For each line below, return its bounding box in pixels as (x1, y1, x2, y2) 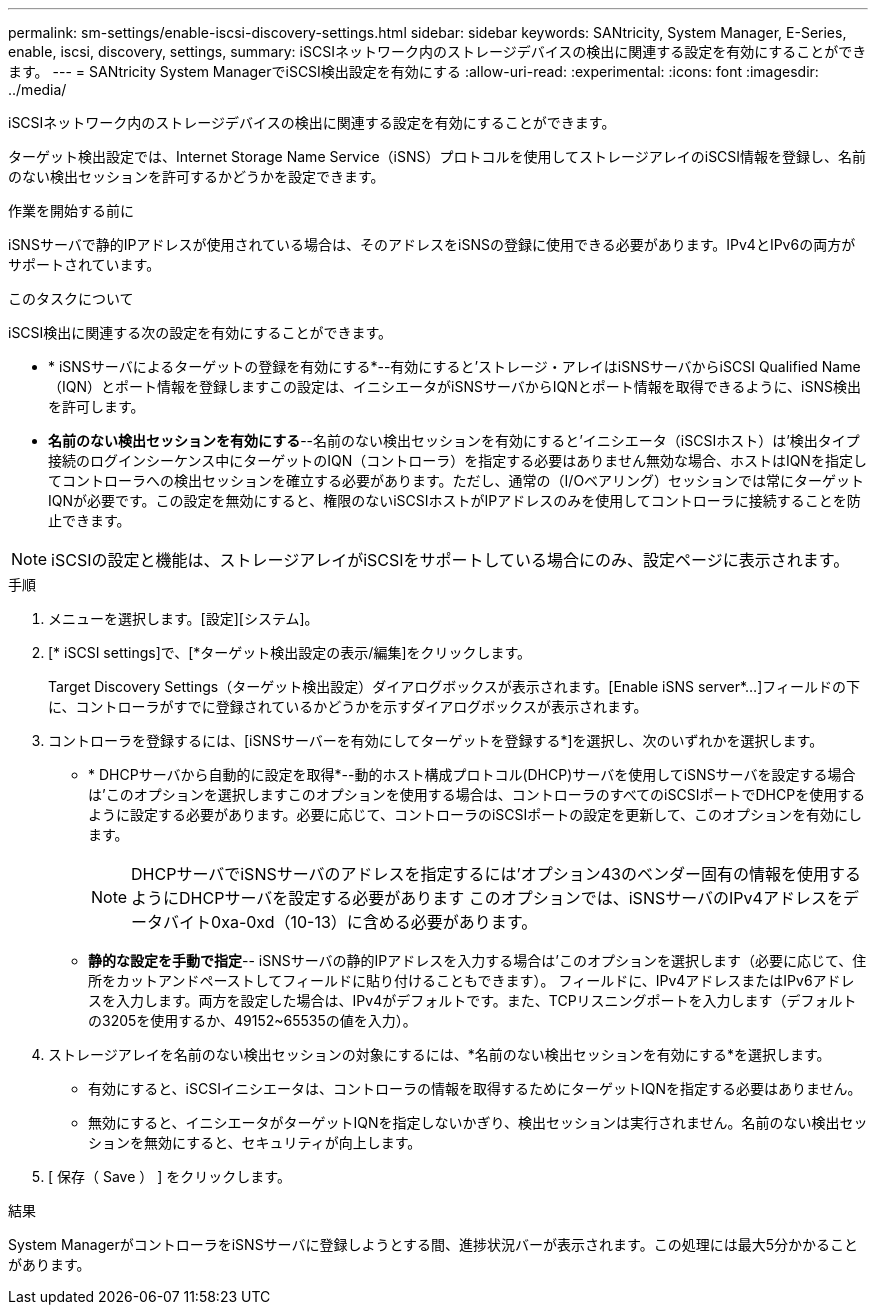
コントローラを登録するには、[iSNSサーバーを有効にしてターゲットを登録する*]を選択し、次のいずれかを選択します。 (48, 732, 824, 749)
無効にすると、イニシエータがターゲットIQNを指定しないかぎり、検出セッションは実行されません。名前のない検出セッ (88, 1114, 868, 1131)
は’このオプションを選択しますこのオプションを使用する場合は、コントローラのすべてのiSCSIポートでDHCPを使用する (88, 786, 866, 803)
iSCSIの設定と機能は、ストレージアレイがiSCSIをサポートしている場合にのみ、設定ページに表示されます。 (51, 550, 850, 570)
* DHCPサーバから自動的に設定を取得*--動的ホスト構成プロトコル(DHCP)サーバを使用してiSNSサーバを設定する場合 (88, 766, 856, 783)
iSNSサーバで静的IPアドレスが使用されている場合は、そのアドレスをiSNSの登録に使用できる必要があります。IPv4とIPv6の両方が (8, 236, 856, 253)
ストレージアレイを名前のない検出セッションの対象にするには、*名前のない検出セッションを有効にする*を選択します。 (48, 1046, 831, 1063)
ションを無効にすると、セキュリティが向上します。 (88, 1134, 422, 1151)
